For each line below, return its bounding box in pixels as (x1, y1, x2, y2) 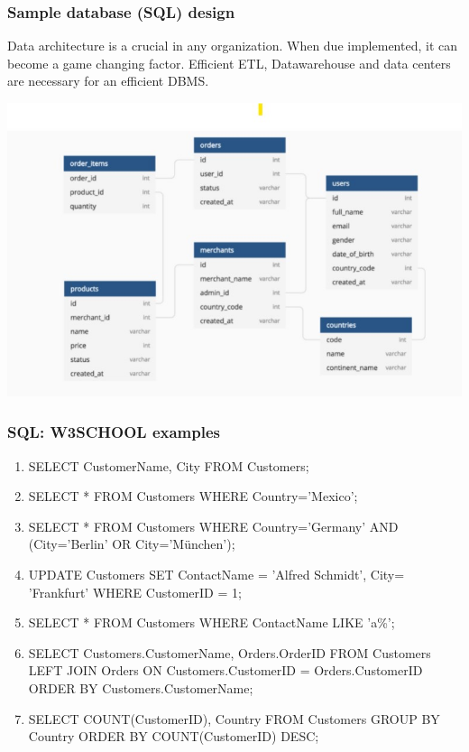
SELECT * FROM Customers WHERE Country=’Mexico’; (28, 487, 358, 506)
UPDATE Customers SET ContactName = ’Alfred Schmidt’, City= (28, 564, 405, 583)
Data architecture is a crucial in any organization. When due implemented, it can (7, 36, 457, 55)
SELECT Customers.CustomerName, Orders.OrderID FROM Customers (28, 643, 431, 662)
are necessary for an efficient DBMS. (7, 71, 209, 90)
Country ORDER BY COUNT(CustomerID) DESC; (28, 727, 319, 746)
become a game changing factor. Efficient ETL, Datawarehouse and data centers (7, 53, 451, 72)
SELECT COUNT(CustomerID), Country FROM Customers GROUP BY (28, 709, 440, 728)
